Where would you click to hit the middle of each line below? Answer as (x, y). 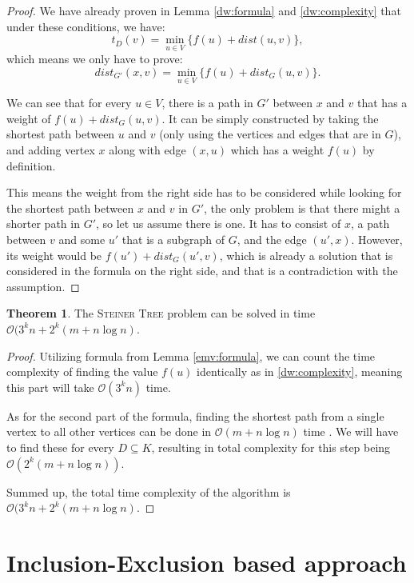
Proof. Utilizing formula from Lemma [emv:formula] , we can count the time (191, 355)
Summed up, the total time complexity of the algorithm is (149, 491)
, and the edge (272, 239)
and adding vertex (51, 150)
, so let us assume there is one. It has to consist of (219, 224)
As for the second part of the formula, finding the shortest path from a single (195, 415)
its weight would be (54, 255)
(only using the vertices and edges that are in (270, 134)
